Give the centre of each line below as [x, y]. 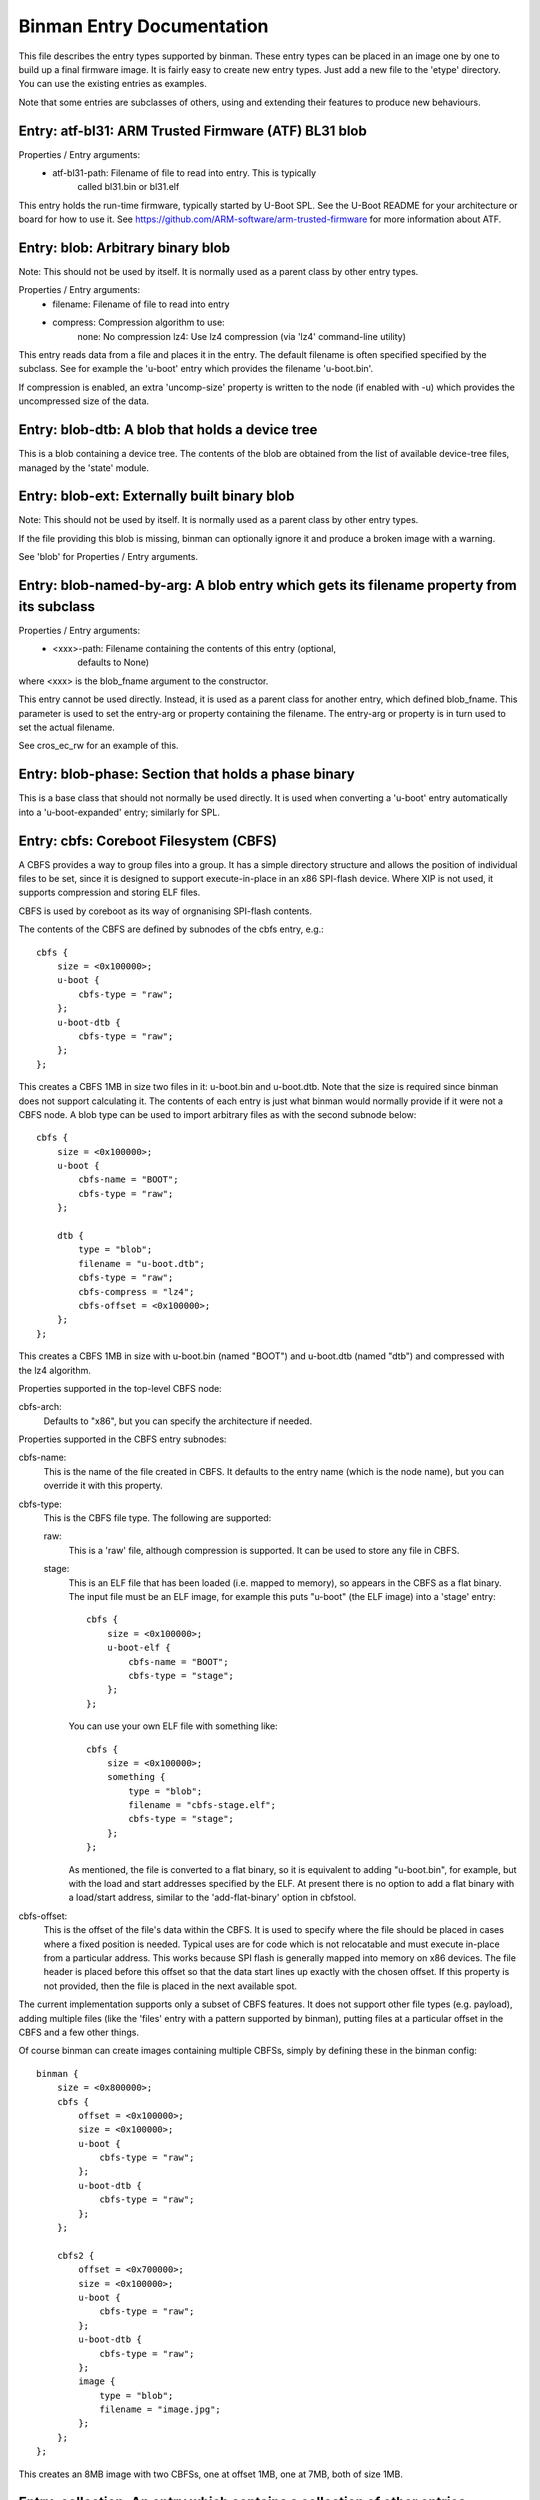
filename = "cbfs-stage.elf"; [202, 1805]
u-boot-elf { [138, 1648]
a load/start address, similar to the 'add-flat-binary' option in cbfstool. [212, 1897]
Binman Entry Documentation [143, 26]
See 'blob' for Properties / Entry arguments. [108, 557]
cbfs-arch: [40, 1407]
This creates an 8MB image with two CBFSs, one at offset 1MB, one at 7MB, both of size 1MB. [211, 2474]
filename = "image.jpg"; [160, 2409]
